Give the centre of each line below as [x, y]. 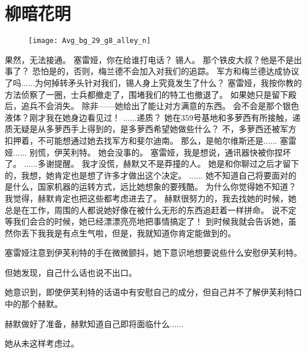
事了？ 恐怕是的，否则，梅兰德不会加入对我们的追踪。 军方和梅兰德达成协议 [152, 71]
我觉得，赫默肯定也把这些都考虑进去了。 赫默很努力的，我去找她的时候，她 [151, 198]
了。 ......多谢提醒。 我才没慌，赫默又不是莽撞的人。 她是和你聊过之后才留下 [152, 164]
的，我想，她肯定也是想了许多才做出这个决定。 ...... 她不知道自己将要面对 [147, 175]
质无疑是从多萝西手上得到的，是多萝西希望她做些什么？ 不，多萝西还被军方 [151, 129]
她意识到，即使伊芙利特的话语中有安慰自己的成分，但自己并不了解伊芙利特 [149, 292]
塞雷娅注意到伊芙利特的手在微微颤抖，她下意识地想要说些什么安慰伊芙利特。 [153, 253]
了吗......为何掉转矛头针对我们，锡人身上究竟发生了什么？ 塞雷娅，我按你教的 [154, 82]
